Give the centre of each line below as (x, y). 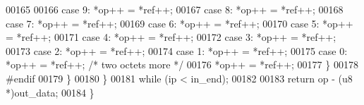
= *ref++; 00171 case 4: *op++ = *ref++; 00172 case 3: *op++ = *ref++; (171, 37)
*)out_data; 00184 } (50, 92)
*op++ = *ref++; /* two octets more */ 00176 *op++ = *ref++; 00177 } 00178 (182, 64)
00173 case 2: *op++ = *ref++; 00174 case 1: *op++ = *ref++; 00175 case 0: (177, 50)
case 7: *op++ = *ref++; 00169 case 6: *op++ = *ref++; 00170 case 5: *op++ (180, 23)
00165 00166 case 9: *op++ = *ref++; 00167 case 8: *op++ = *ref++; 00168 (175, 9)
